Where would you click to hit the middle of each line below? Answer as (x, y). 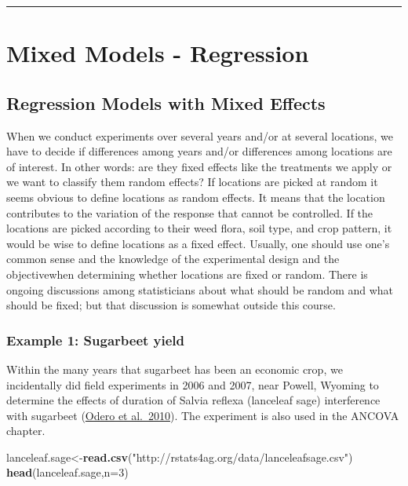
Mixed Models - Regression (158, 53)
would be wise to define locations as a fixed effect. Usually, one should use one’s (198, 243)
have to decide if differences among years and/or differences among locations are (199, 151)
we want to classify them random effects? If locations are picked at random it (192, 182)
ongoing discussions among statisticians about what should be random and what (200, 289)
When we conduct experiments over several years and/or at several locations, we (200, 135)
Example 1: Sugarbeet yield (96, 340)
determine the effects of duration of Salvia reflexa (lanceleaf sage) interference (193, 400)
